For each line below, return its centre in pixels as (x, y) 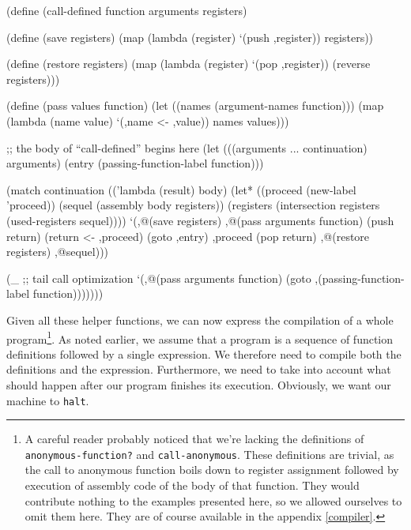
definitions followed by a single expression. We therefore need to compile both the (204, 353)
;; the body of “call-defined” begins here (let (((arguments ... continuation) (187, 147)
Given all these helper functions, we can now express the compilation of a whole (200, 320)
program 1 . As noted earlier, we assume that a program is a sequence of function (200, 337)
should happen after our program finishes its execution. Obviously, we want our (199, 384)
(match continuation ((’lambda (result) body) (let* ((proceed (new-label (181, 189)
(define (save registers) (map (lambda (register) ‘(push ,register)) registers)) (190, 37)
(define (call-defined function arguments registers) (127, 10)
